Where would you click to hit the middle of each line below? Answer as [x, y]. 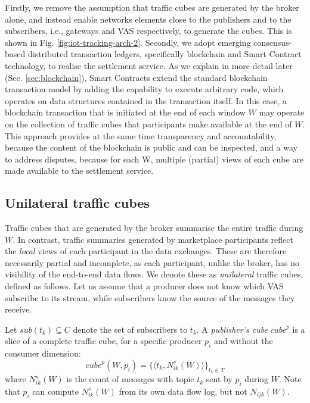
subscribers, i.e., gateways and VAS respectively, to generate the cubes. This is [148, 31]
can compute [55, 391]
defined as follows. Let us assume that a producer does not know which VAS [144, 286]
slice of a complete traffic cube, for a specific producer [103, 341]
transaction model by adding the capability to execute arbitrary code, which [144, 89]
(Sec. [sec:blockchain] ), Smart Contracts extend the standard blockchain [136, 77]
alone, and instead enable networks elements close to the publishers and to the [148, 19]
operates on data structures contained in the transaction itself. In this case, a [146, 100]
